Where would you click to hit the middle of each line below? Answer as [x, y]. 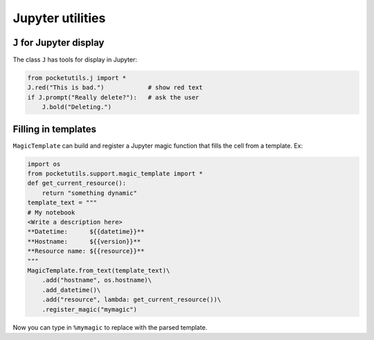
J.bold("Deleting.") [77, 107]
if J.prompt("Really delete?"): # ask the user [113, 97]
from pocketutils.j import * [77, 78]
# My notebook [51, 212]
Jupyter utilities [59, 18]
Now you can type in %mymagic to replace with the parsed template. [110, 327]
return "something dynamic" [90, 193]
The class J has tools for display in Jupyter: [75, 60]
